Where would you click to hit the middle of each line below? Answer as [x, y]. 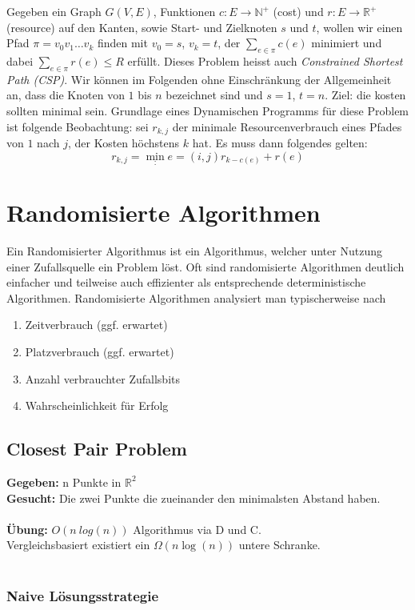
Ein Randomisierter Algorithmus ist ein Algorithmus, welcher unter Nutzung [194, 250]
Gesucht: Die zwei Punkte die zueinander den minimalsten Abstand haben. [194, 498]
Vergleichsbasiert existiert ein [78, 545]
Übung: [27, 529]
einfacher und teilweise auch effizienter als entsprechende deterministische [186, 282]
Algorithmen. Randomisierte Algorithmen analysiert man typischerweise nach [196, 297]
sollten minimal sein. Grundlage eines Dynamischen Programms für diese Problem [208, 110]
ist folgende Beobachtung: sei [78, 126]
